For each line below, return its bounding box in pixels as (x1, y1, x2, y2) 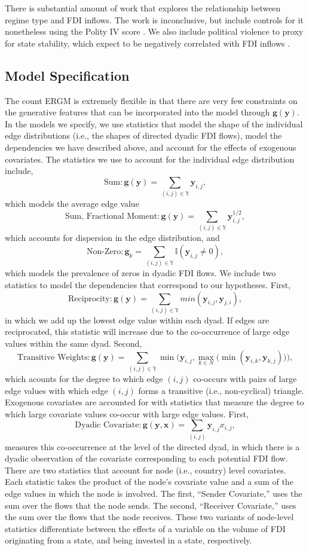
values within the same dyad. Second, (5, 337, 142, 350)
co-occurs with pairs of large (193, 372, 297, 384)
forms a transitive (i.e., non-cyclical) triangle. (138, 384, 304, 396)
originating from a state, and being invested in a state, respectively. (5, 534, 252, 546)
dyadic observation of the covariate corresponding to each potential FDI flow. (5, 452, 288, 465)
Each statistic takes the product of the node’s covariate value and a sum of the (5, 475, 293, 488)
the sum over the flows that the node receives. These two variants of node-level (5, 511, 294, 523)
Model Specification (5, 66, 130, 84)
